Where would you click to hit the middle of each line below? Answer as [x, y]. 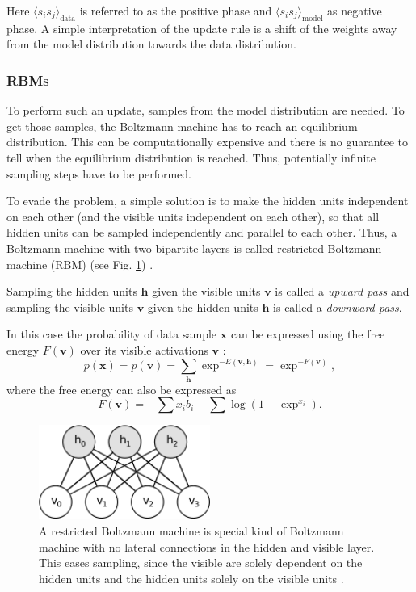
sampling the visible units [70, 306]
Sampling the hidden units [72, 291]
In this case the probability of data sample [112, 334]
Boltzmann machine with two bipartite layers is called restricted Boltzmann [194, 248]
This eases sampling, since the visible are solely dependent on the [201, 563]
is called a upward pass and [342, 291]
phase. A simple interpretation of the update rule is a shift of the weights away [202, 28]
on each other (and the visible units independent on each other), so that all [193, 216]
